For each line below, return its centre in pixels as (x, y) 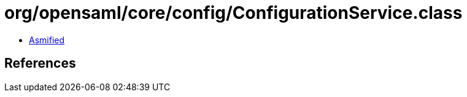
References (40, 63)
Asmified (47, 40)
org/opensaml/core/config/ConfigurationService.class (233, 13)
